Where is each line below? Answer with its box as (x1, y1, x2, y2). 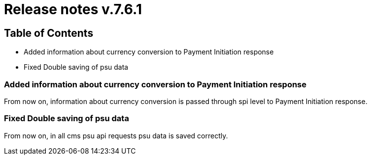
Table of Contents (4, 26, 94, 39)
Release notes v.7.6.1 (4, 1, 142, 18)
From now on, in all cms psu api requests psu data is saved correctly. (4, 131, 228, 140)
